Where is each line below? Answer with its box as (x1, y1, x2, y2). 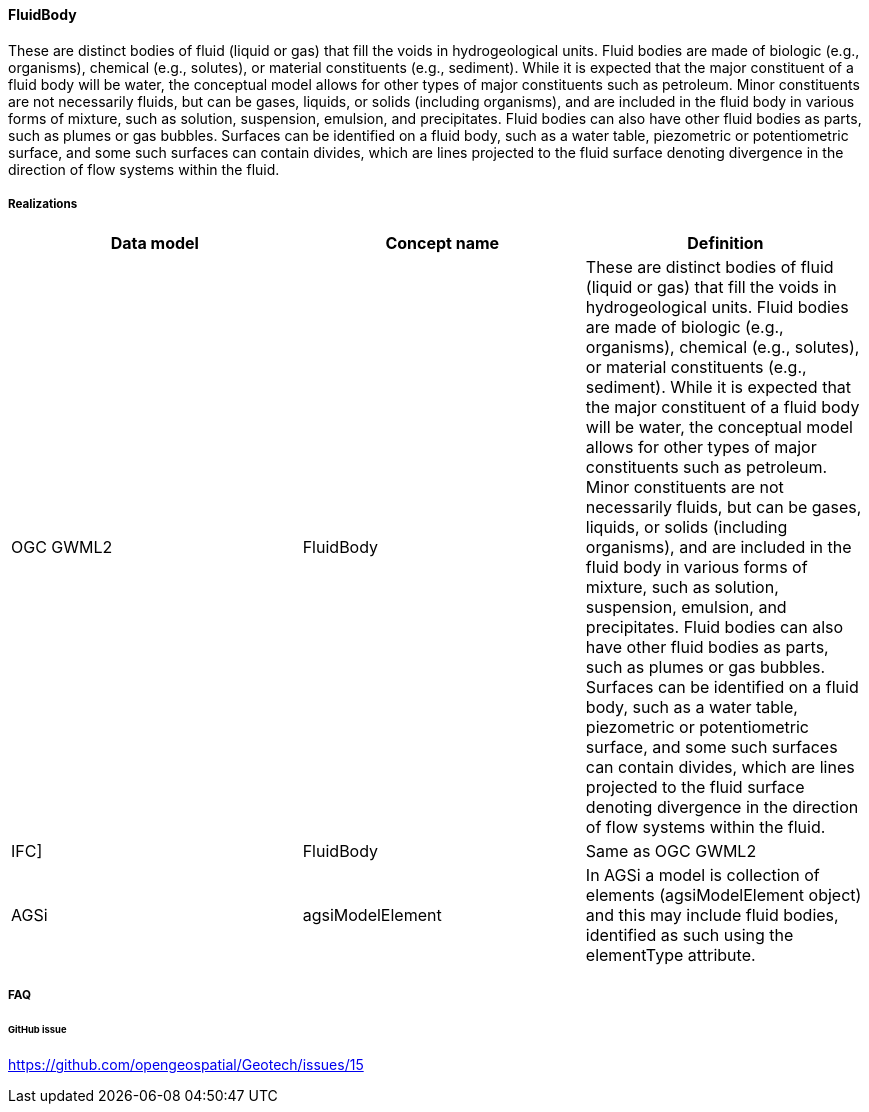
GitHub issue (8, 1023, 67, 1035)
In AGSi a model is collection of (585, 865, 820, 886)
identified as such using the (585, 925, 794, 946)
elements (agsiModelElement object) (585, 885, 862, 906)
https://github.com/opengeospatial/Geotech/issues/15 (8, 1056, 364, 1074)
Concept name (385, 233, 500, 254)
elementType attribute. (585, 945, 756, 966)
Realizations (8, 197, 78, 211)
